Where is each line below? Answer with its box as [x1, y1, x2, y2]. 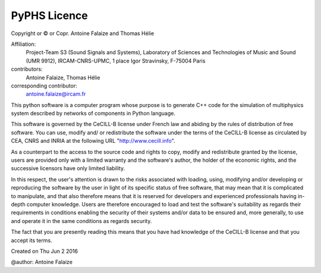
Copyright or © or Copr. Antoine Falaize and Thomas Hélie [11, 30, 155, 37]
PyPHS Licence [11, 9, 89, 22]
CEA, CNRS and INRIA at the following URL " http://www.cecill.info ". [11, 137, 175, 145]
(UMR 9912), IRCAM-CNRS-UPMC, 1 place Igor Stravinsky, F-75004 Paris [26, 57, 206, 64]
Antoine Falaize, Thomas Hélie [26, 74, 100, 81]
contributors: [11, 65, 43, 73]
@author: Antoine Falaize [11, 259, 73, 266]
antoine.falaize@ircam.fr [26, 90, 86, 98]
